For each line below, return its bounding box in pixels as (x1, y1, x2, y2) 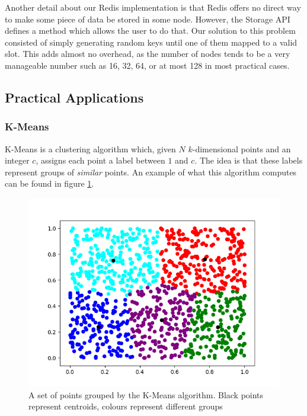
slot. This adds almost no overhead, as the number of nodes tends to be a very (5, 47, 290, 60)
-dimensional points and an (192, 142, 291, 155)
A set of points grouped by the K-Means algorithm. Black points (28, 388, 264, 401)
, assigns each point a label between (36, 154, 165, 167)
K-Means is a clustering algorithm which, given (5, 142, 176, 155)
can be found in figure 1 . (5, 177, 94, 190)
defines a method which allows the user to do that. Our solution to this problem (5, 24, 296, 37)
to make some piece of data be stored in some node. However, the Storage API (5, 12, 290, 25)
